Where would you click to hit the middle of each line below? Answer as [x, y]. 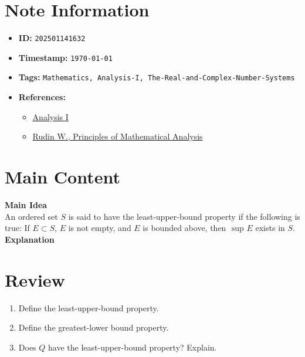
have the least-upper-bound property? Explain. [133, 347]
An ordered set [31, 216]
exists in [270, 228]
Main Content [62, 177]
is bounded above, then [184, 228]
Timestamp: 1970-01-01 [65, 57]
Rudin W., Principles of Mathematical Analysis [118, 136]
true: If [17, 228]
